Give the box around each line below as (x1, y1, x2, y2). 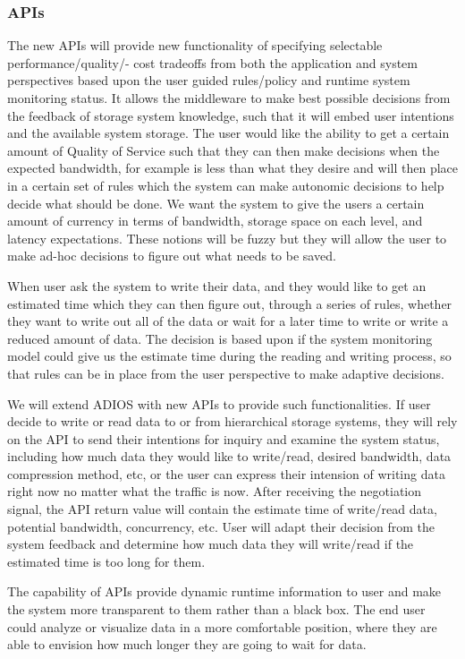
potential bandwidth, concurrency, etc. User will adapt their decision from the (7, 517, 435, 535)
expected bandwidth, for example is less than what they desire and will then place (7, 158, 458, 177)
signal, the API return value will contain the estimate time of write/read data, (7, 500, 437, 518)
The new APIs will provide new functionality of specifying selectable (7, 36, 383, 55)
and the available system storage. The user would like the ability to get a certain (7, 124, 450, 142)
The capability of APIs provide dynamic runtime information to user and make (7, 582, 442, 601)
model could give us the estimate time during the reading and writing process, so (7, 347, 452, 365)
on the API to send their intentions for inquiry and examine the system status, (7, 429, 440, 448)
